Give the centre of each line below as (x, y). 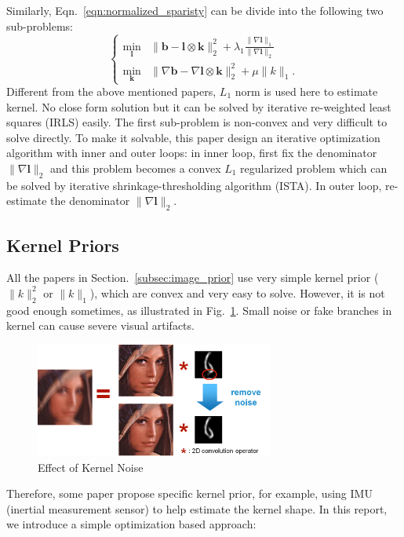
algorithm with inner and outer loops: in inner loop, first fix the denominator (192, 153)
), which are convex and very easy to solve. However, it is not (237, 292)
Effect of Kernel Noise (91, 467)
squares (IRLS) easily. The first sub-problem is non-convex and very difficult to (197, 122)
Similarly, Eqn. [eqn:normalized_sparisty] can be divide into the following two (195, 10)
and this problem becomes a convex (135, 168)
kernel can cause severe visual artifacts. (100, 325)
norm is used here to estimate (306, 91)
